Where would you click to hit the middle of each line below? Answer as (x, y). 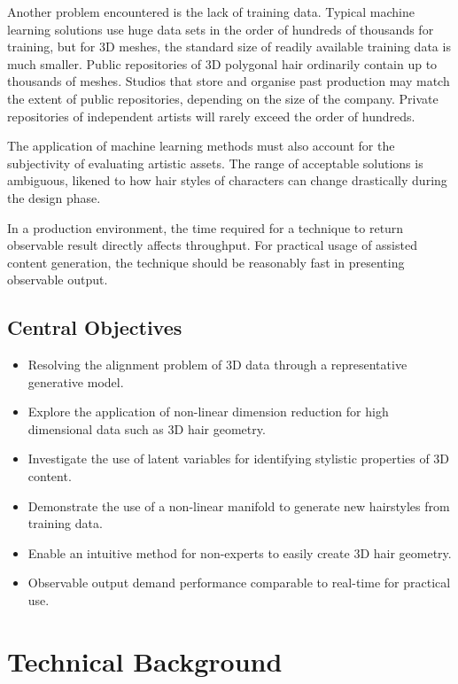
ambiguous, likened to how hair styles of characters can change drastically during (227, 180)
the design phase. (54, 197)
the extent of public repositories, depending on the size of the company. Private (223, 98)
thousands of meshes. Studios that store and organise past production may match (229, 81)
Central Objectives (95, 327)
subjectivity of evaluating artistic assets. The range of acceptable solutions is (215, 163)
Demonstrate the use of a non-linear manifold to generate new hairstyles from (239, 505)
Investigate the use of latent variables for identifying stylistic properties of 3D (239, 459)
